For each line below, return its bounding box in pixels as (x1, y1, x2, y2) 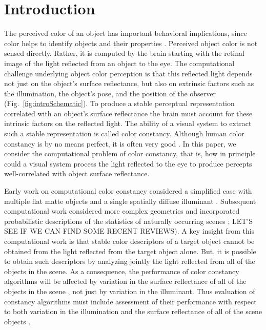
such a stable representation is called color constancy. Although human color (4, 128, 244, 139)
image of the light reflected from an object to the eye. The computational (4, 57, 235, 68)
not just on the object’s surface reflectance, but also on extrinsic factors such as (4, 78, 254, 89)
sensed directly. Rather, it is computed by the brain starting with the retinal (4, 48, 244, 58)
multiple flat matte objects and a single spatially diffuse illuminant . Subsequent (4, 195, 256, 206)
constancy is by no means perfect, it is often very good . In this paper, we (4, 138, 236, 149)
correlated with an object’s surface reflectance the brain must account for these (4, 108, 253, 118)
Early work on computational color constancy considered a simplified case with (4, 185, 252, 196)
